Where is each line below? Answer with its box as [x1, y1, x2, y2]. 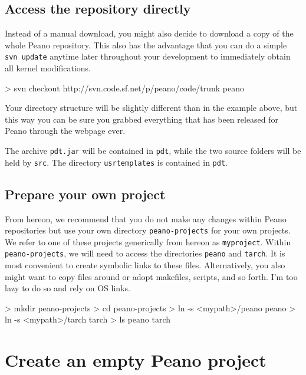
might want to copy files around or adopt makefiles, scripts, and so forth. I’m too [5, 270, 298, 282]
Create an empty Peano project [5, 348, 266, 372]
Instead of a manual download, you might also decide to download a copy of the [5, 27, 294, 40]
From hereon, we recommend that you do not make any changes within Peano [5, 212, 287, 225]
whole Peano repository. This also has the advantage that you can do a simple [5, 38, 287, 51]
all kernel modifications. [5, 62, 91, 74]
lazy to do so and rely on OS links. [5, 282, 130, 294]
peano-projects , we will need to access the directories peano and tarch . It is [5, 247, 285, 259]
